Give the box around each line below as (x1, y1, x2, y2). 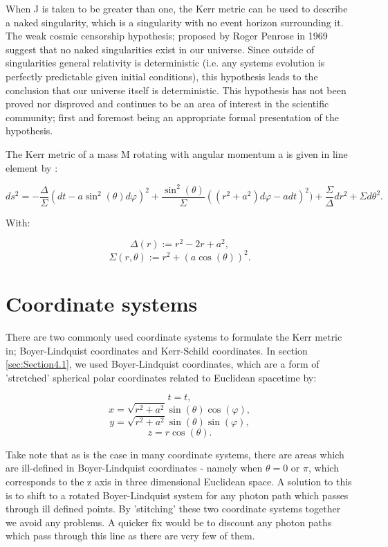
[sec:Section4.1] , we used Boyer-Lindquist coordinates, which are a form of (6, 357, 320, 371)
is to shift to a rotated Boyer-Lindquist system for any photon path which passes (6, 487, 349, 502)
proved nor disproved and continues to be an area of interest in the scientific (6, 96, 329, 111)
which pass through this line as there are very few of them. (6, 528, 255, 543)
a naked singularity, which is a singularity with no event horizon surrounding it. (6, 15, 344, 29)
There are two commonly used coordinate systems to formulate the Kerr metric (6, 329, 342, 343)
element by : (6, 160, 58, 174)
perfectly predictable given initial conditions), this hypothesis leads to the (6, 69, 318, 83)
